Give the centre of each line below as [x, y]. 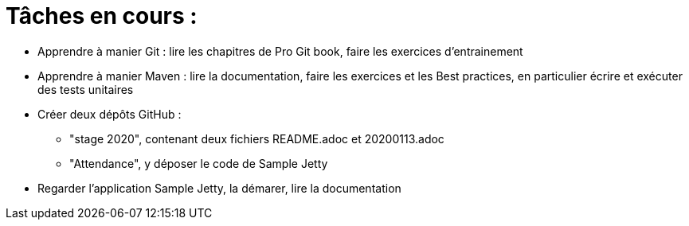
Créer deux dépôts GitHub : [110, 114]
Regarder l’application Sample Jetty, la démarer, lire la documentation [219, 188]
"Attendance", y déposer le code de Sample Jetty [199, 163]
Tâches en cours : [102, 16]
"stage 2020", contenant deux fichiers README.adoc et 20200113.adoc [257, 138]
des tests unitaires [86, 89]
